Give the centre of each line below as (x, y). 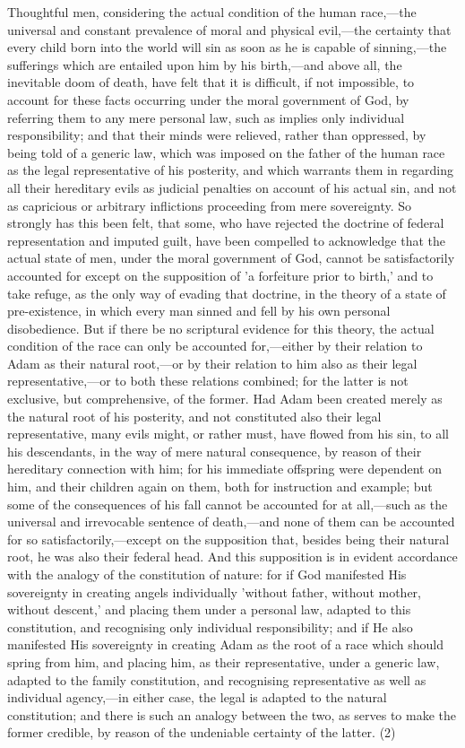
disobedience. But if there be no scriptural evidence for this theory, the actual (221, 328)
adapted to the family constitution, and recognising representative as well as (217, 679)
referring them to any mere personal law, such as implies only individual (206, 117)
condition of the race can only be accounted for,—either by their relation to (215, 346)
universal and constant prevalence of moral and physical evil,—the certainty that (229, 29)
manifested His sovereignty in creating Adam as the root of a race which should (226, 644)
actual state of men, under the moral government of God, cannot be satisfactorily (231, 258)
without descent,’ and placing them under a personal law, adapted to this (209, 609)
